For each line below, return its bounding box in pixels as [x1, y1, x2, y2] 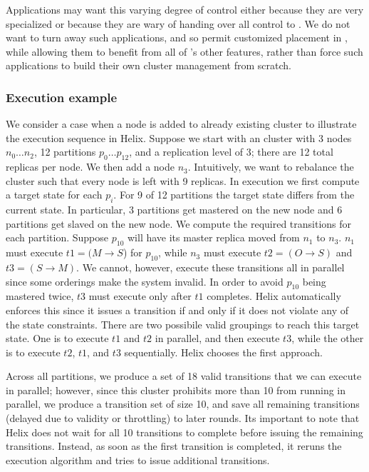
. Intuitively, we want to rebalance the [187, 159, 354, 174]
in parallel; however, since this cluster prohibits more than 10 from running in [6, 382, 346, 397]
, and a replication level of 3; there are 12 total [129, 144, 333, 159]
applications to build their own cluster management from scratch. [6, 58, 291, 73]
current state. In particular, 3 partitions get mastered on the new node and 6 [6, 202, 343, 217]
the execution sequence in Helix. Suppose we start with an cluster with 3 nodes [6, 130, 352, 145]
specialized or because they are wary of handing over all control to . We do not [6, 16, 350, 31]
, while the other [291, 331, 364, 346]
